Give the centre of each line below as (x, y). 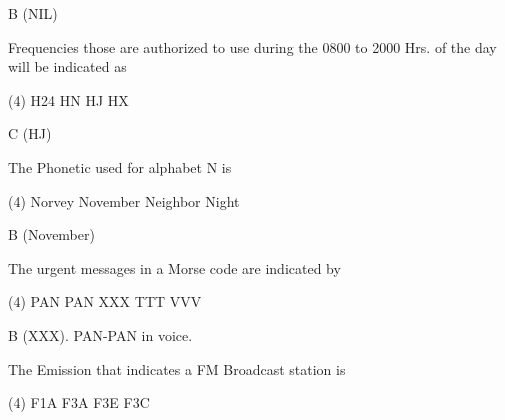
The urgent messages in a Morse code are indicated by (174, 267)
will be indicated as (67, 66)
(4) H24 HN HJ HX (68, 99)
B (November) (51, 234)
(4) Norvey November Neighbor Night (124, 200)
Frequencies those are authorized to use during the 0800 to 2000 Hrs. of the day (252, 46)
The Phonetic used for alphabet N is (120, 166)
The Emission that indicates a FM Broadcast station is (177, 368)
